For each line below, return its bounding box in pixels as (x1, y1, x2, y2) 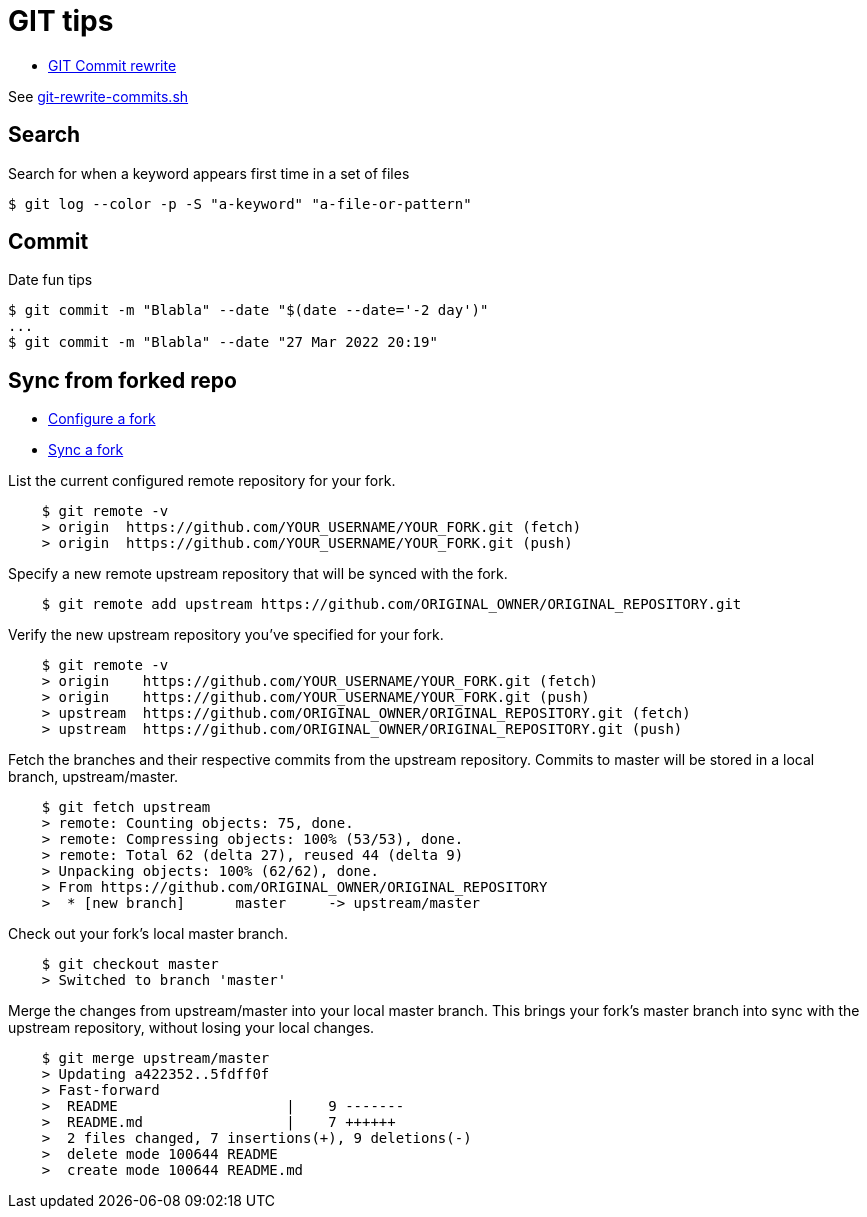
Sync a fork (48, 441, 124, 459)
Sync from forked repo (8, 367, 237, 393)
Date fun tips (8, 271, 93, 289)
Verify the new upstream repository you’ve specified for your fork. (8, 626, 444, 644)
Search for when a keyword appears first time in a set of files (8, 164, 410, 182)
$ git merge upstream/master (41, 1050, 270, 1067)
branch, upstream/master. (8, 768, 179, 786)
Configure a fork (48, 410, 156, 428)
